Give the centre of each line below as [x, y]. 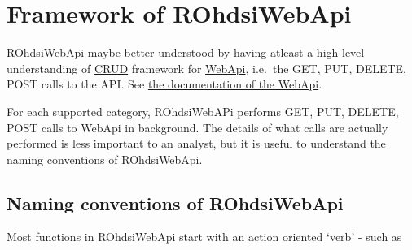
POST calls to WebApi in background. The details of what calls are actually [197, 127]
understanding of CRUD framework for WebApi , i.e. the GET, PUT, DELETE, [206, 68]
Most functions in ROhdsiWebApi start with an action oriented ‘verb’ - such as [204, 237]
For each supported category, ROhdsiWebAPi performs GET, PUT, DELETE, [203, 111]
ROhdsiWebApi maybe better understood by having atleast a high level [186, 52]
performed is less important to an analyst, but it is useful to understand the [196, 143]
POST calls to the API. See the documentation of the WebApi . [164, 84]
